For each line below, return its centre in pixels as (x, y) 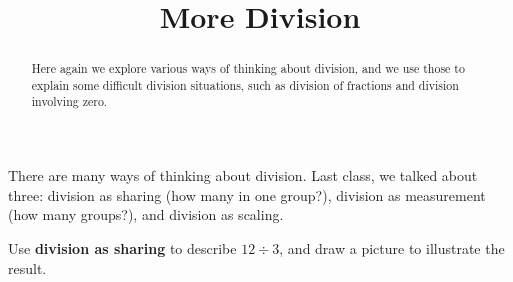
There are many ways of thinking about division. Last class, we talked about (243, 175)
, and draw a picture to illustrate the (392, 247)
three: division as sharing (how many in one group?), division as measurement (247, 194)
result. (27, 267)
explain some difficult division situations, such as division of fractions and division (245, 84)
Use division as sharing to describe (122, 247)
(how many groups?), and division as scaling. (146, 214)
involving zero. (69, 101)
